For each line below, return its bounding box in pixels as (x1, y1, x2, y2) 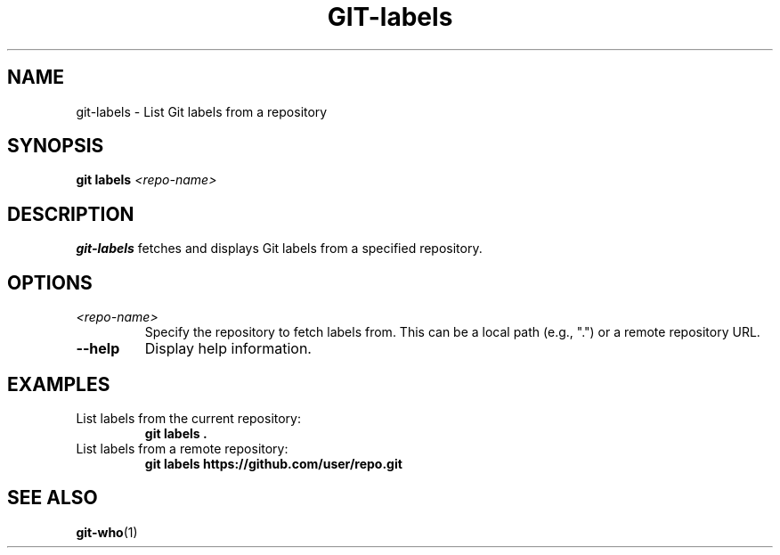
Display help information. (144, 339, 312, 358)
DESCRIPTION (7, 202, 134, 225)
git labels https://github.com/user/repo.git (144, 455, 402, 471)
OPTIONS (7, 271, 93, 294)
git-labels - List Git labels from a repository (76, 103, 328, 119)
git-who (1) (76, 524, 138, 540)
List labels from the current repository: (76, 410, 302, 426)
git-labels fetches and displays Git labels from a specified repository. (76, 241, 483, 257)
